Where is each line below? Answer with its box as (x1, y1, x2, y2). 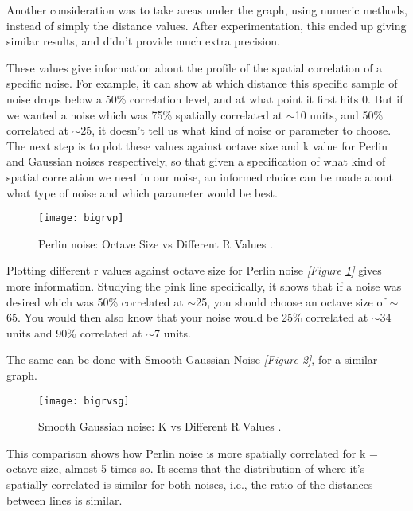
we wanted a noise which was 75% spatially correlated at (6, 106, 283, 123)
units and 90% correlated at (6, 324, 142, 341)
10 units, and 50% (294, 106, 384, 123)
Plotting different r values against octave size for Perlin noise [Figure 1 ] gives (6, 262, 382, 279)
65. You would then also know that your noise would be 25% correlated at (6, 309, 368, 326)
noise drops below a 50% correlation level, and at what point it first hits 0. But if (6, 90, 403, 107)
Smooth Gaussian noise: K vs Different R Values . (38, 418, 282, 435)
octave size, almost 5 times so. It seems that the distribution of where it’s (6, 460, 365, 477)
